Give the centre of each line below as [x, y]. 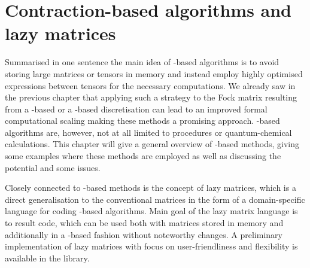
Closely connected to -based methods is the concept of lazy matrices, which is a [151, 188]
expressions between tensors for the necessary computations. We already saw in [150, 85]
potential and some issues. [53, 167]
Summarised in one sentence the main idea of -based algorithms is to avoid [142, 62]
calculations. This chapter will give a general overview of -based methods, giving [152, 144]
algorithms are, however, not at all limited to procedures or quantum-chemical [148, 132]
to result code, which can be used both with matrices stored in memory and [144, 223]
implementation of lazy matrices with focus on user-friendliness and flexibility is [151, 246]
